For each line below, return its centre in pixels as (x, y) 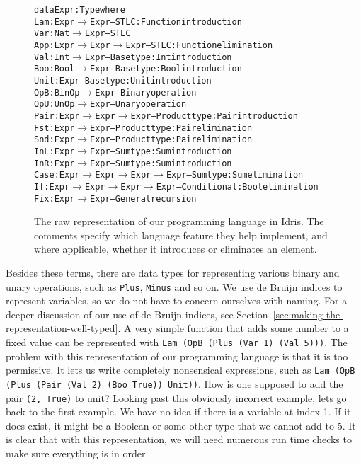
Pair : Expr (57, 116)
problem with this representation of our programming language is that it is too (177, 356)
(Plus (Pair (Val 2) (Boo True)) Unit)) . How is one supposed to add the (174, 383)
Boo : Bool (55, 69)
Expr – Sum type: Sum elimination (235, 175)
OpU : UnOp (55, 104)
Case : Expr (57, 175)
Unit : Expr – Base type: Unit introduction (123, 80)
